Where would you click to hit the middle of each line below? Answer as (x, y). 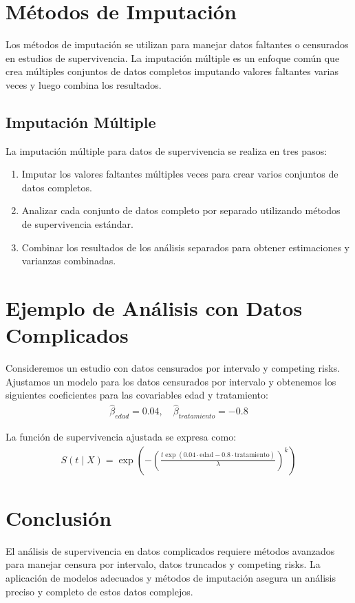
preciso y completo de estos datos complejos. (99, 591)
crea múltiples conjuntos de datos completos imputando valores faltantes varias (172, 71)
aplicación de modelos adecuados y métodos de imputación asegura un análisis (171, 577)
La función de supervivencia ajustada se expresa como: (121, 436)
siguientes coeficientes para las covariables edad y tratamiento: (137, 395)
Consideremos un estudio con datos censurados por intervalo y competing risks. (173, 368)
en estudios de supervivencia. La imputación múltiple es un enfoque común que (173, 57)
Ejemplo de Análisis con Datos (154, 308)
